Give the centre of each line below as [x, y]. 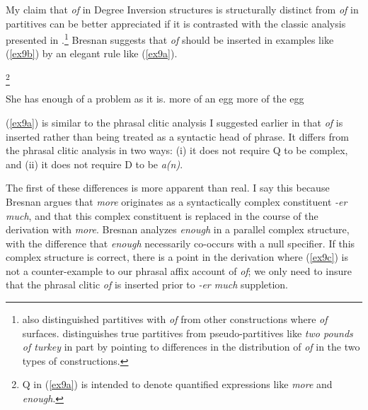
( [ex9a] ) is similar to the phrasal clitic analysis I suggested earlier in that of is [174, 122]
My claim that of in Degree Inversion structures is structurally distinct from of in [182, 9]
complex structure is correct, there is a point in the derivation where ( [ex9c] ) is [177, 257]
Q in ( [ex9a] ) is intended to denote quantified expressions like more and [177, 384]
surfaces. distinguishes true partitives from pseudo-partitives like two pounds [188, 333]
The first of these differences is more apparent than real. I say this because [168, 188]
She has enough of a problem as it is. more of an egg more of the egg [155, 99]
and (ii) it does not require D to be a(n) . [94, 164]
